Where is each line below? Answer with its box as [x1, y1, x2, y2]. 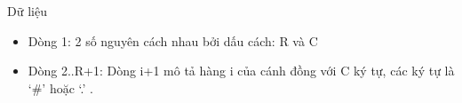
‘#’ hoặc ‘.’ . [28, 78, 93, 97]
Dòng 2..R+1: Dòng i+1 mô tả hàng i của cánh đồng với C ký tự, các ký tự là [28, 61, 455, 80]
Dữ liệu [7, 2, 47, 20]
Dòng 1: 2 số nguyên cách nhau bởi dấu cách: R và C [28, 31, 318, 50]
